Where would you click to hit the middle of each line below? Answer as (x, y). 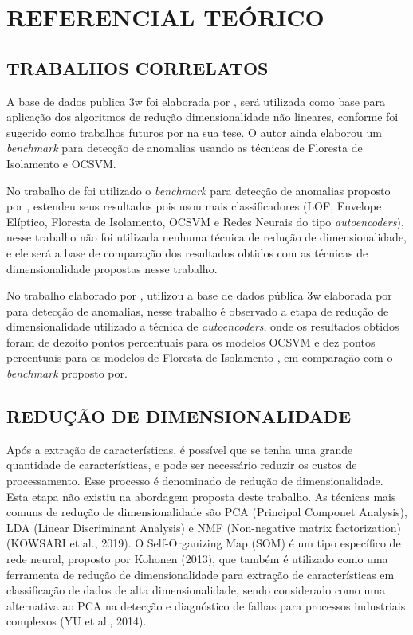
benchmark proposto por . (67, 373)
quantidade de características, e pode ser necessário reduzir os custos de (182, 465)
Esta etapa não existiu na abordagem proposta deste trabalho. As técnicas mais (201, 496)
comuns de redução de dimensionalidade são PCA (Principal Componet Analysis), (207, 512)
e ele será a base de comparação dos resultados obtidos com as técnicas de (187, 252)
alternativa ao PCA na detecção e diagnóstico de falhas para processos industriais (206, 605)
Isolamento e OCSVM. (61, 163)
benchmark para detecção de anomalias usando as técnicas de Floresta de (185, 148)
